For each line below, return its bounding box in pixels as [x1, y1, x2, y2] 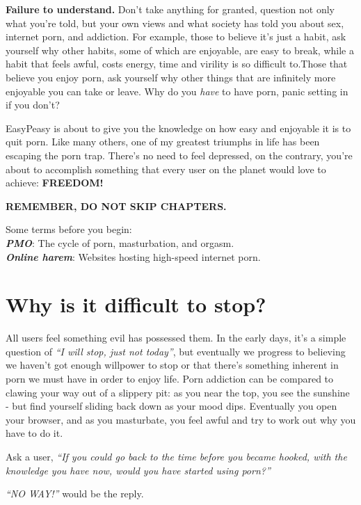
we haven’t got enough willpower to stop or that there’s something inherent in [6, 358, 339, 372]
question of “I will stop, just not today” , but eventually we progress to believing [6, 344, 346, 358]
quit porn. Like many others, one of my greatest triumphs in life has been [6, 134, 320, 149]
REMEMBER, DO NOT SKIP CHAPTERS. [6, 198, 227, 213]
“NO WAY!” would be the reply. [6, 486, 144, 501]
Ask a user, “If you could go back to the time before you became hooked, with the [6, 449, 347, 463]
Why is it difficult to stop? [6, 290, 266, 319]
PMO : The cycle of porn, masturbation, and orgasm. [6, 235, 234, 250]
